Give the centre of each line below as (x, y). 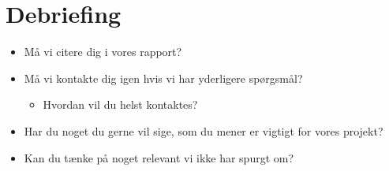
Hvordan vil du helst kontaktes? (120, 104)
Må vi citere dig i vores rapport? (103, 52)
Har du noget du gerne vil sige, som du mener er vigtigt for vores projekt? (204, 130)
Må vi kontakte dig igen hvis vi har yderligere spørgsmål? (163, 78)
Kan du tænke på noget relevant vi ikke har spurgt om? (159, 157)
